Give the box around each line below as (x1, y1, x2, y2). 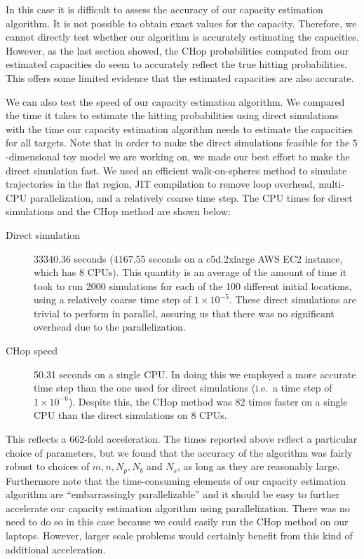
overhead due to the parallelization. (34, 319, 186, 334)
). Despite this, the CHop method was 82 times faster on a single (68, 394, 348, 408)
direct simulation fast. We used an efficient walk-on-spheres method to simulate (6, 163, 347, 177)
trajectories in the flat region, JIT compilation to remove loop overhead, (6, 177, 316, 191)
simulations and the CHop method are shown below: (6, 204, 231, 219)
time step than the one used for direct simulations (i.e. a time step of (34, 380, 332, 395)
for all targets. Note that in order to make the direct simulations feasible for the (6, 135, 350, 150)
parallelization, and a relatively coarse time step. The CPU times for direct (29, 190, 353, 205)
